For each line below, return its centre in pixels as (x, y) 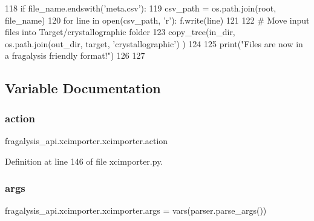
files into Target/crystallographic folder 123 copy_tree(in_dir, (120, 32)
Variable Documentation (83, 88)
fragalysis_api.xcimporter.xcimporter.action (87, 140)
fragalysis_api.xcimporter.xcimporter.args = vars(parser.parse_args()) (136, 210)
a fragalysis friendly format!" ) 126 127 (75, 55)
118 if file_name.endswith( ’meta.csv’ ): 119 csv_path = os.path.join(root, (141, 8)
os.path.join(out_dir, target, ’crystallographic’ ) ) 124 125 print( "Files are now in (154, 43)
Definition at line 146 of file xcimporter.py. (84, 161)
